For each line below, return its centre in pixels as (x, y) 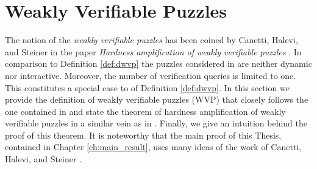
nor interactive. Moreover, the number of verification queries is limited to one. (151, 75)
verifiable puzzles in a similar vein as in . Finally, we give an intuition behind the (156, 123)
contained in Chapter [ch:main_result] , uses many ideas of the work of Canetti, (153, 147)
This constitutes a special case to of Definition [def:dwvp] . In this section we (147, 87)
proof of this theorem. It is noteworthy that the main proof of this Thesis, (143, 135)
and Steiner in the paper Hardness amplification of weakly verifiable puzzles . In (153, 51)
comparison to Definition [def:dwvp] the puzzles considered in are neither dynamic (158, 64)
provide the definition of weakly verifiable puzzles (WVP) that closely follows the (157, 99)
